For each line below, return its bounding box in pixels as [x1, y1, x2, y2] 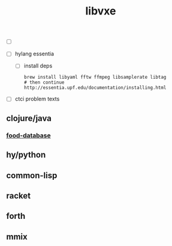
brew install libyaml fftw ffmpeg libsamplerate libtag [23, 74, 167, 81]
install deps [23, 62, 53, 70]
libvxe [85, 4, 116, 18]
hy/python [6, 150, 46, 160]
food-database [6, 131, 51, 140]
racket [6, 191, 31, 201]
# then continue [23, 79, 65, 85]
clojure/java [6, 113, 52, 123]
